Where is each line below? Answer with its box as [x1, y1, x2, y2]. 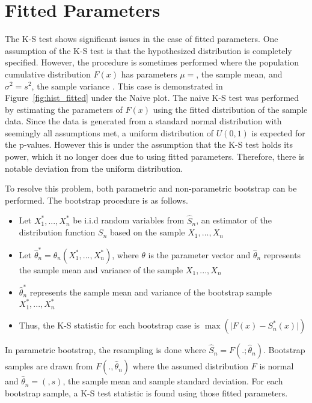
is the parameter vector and [148, 248, 251, 261]
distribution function [19, 226, 96, 238]
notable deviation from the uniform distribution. [5, 162, 183, 174]
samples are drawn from [5, 360, 93, 372]
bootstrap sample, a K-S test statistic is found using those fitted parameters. [5, 386, 288, 399]
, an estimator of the [196, 214, 272, 226]
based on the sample [109, 226, 185, 238]
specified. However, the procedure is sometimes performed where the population [5, 56, 299, 68]
